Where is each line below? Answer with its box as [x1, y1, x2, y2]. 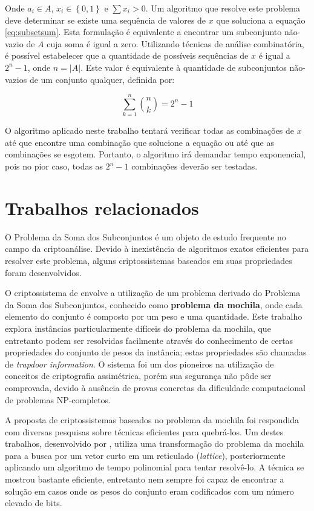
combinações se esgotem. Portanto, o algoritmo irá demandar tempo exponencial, [5, 148, 306, 160]
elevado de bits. [5, 496, 62, 509]
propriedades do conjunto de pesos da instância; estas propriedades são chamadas [5, 346, 307, 358]
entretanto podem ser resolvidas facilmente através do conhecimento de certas [5, 334, 293, 346]
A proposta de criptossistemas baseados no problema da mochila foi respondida [5, 414, 299, 426]
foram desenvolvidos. [5, 266, 82, 279]
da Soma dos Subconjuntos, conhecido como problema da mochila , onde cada [5, 298, 303, 311]
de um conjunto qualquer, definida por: [29, 73, 175, 85]
